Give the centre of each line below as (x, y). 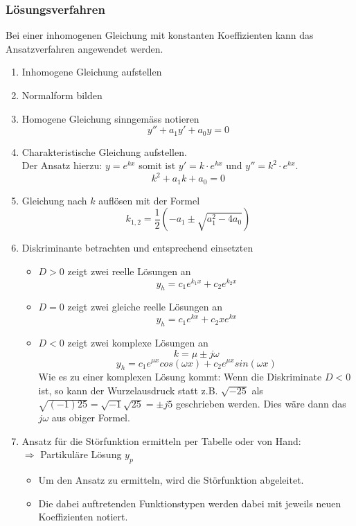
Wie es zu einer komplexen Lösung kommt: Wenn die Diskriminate (180, 377)
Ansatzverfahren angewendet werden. (84, 48)
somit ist (157, 165)
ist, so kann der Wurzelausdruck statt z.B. (128, 390)
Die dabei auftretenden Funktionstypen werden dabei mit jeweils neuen (190, 503)
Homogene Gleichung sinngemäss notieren (110, 118)
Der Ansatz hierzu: (62, 165)
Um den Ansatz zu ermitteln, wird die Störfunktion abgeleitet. (171, 480)
